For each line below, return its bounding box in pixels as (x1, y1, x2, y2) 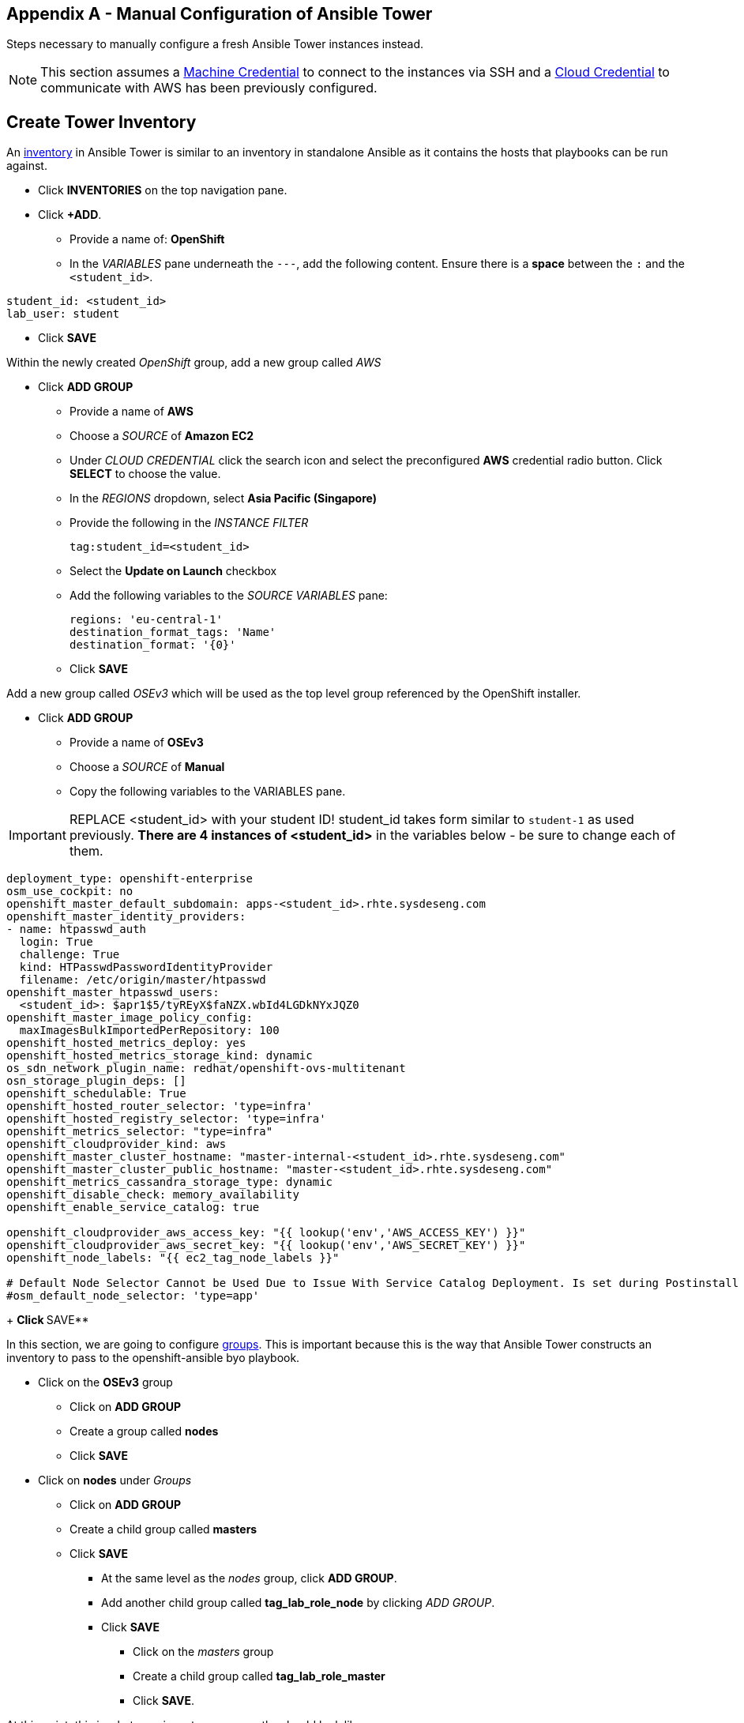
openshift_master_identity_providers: (6, 910, 246, 924)
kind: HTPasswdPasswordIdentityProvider (19, 961, 273, 974)
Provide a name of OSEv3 (70, 735, 204, 750)
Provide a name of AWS (70, 404, 194, 419)
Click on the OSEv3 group (38, 1375, 173, 1390)
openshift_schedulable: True (6, 1087, 186, 1100)
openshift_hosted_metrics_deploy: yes (6, 1036, 246, 1050)
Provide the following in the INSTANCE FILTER (70, 516, 309, 530)
